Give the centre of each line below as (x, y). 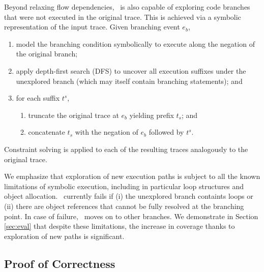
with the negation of (107, 132)
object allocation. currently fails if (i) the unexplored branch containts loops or (129, 196)
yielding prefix (152, 115)
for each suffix (38, 98)
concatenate (47, 132)
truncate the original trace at (74, 115)
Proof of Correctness (60, 263)
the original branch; (47, 54)
